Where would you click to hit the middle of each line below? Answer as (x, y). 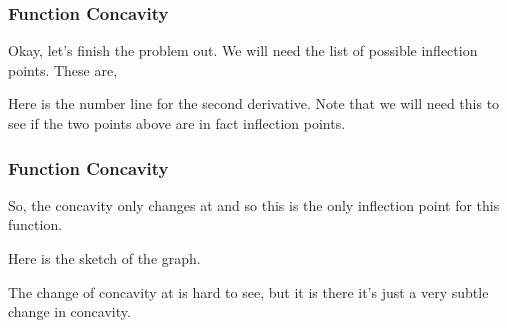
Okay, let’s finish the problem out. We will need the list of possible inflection (243, 50)
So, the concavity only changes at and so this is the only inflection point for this (254, 204)
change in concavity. (69, 311)
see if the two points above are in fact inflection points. (177, 123)
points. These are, (63, 69)
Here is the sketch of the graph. (104, 258)
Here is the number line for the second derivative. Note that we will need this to (254, 103)
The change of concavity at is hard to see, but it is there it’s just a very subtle (248, 291)
